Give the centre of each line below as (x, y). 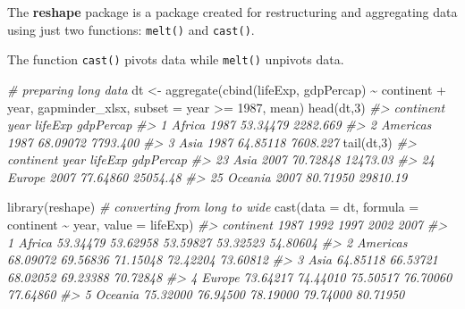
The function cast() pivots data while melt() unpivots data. (176, 59)
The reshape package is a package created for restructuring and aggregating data (232, 12)
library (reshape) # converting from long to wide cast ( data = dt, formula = (213, 207)
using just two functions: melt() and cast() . (131, 29)
